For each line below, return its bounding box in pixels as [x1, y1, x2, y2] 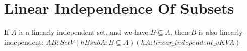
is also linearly [198, 27, 243, 37]
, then [170, 27, 189, 37]
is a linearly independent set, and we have [19, 27, 148, 37]
